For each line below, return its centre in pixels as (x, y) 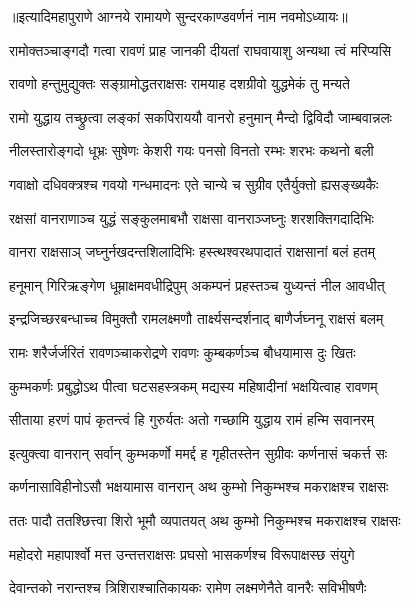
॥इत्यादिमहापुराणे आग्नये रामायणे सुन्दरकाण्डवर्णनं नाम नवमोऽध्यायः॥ (178, 16)
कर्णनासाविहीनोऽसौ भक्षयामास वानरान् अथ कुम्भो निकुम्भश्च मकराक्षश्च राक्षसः (199, 486)
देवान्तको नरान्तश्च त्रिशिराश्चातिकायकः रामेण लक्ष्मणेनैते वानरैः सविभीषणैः (188, 587)
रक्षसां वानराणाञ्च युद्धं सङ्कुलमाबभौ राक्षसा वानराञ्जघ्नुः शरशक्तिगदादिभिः (191, 217)
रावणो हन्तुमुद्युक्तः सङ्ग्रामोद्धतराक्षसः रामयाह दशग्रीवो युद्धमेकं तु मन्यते (180, 83)
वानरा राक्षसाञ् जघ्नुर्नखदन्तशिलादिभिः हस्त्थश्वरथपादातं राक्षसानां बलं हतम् (192, 251)
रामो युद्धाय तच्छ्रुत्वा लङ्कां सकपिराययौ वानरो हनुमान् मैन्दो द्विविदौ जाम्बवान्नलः (200, 116)
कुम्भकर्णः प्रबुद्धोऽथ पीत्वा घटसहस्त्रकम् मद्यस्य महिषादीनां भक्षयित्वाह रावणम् (193, 385)
